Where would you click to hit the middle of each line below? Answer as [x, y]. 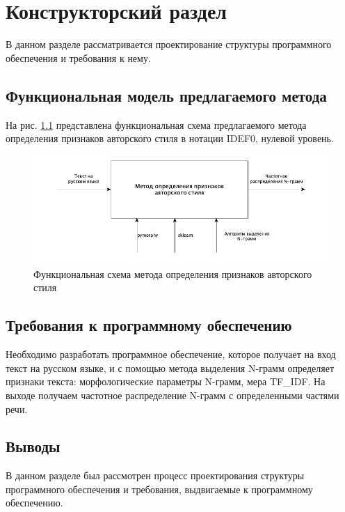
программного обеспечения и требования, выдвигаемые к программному [159, 489]
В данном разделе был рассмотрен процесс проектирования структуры [155, 475]
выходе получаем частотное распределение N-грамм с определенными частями [172, 395]
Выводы [33, 446]
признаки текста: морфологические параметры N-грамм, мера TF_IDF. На [166, 381]
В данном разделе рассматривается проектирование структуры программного [169, 44]
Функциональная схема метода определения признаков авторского [173, 273]
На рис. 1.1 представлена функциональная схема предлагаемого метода [156, 124]
